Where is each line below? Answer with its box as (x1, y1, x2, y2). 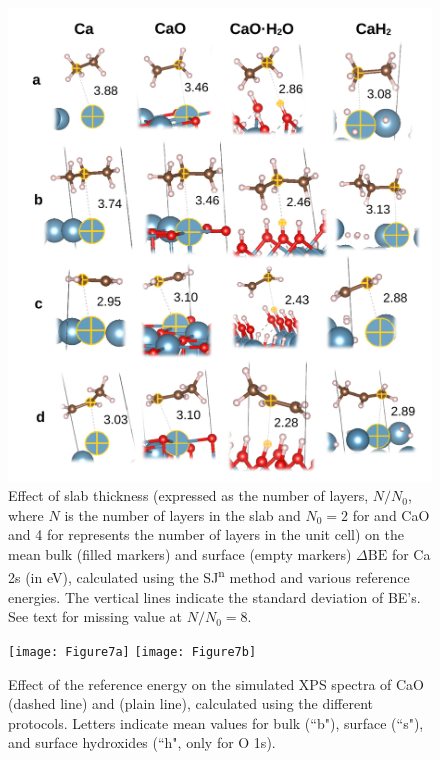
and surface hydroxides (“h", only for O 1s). (8, 732, 276, 753)
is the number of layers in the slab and (64, 504, 301, 525)
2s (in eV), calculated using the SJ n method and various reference (8, 564, 410, 588)
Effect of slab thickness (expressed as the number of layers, (8, 485, 369, 506)
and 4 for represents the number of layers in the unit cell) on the (8, 524, 404, 545)
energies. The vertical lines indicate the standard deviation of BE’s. (8, 586, 421, 607)
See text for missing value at (8, 606, 183, 627)
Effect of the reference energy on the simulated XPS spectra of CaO (8, 673, 424, 694)
